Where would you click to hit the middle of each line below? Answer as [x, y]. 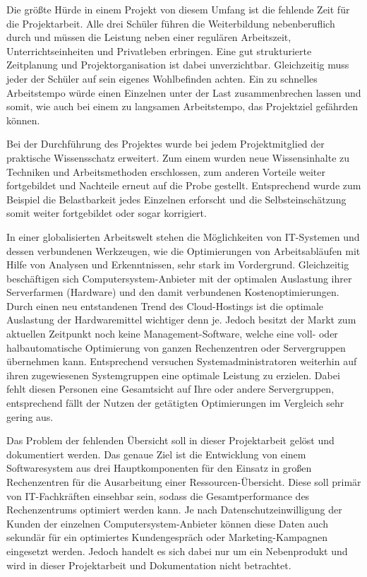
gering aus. [30, 416]
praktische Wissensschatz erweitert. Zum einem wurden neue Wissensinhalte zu [178, 157]
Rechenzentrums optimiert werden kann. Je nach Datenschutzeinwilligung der [174, 510]
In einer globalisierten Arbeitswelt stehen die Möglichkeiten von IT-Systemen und [183, 236]
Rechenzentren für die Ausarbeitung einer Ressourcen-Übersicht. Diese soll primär [184, 482]
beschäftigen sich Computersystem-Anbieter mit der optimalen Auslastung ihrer [179, 278]
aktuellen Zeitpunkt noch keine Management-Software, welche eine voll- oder [172, 334]
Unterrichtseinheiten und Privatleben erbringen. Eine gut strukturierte [159, 50]
